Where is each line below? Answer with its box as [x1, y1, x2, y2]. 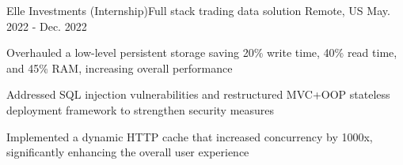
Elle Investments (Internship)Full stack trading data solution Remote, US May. [6, 2, 390, 18]
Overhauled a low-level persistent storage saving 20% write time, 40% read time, [6, 44, 397, 61]
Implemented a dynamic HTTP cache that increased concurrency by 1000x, [6, 128, 373, 144]
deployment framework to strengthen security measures [6, 101, 275, 118]
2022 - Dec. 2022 [6, 17, 87, 34]
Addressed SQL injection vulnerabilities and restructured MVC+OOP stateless [6, 86, 390, 103]
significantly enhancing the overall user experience [6, 144, 249, 160]
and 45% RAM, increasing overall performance [6, 59, 233, 76]
